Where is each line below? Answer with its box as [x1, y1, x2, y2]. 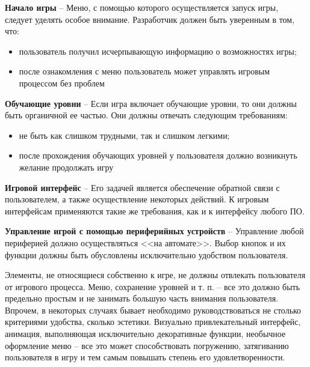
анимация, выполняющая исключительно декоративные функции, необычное [5, 327, 286, 340]
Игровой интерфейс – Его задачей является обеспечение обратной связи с [5, 181, 280, 193]
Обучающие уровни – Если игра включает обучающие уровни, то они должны [5, 97, 297, 109]
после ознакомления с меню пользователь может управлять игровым [19, 65, 270, 77]
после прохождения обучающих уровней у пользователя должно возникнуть [19, 149, 297, 162]
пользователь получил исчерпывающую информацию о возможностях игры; [19, 44, 297, 57]
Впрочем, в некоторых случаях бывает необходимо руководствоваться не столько [5, 303, 302, 316]
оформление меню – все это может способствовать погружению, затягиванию [5, 339, 289, 351]
